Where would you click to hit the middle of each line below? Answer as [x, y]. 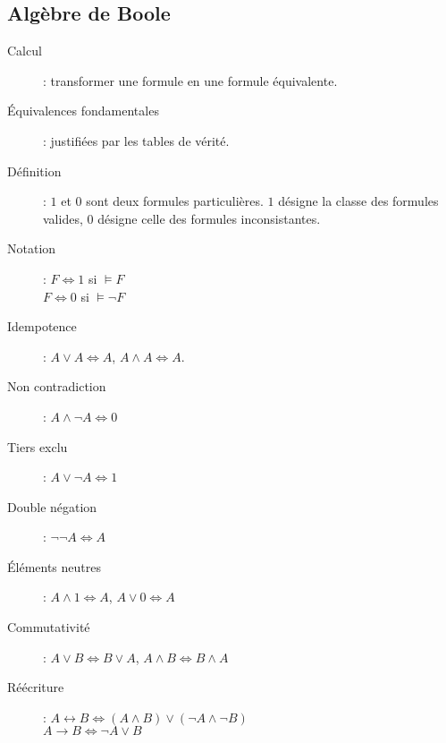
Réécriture [36, 687]
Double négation [52, 506]
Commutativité [49, 627]
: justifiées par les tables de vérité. [136, 140]
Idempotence [42, 326]
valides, [63, 218]
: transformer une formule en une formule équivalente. [190, 80]
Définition [34, 171]
